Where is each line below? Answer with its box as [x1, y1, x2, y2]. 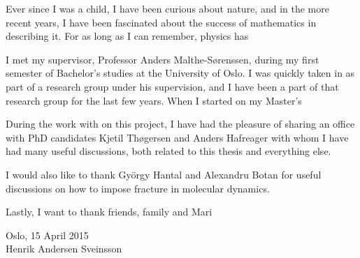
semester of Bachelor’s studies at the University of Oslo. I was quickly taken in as [6, 66, 355, 80]
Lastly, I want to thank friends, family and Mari [6, 204, 213, 219]
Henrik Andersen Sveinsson [6, 241, 122, 256]
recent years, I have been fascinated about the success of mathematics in [6, 15, 317, 29]
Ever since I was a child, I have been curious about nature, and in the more [6, 1, 329, 15]
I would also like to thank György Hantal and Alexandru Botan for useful [6, 167, 322, 181]
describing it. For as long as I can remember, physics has [6, 29, 249, 43]
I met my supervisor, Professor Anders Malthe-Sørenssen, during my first [6, 52, 319, 66]
